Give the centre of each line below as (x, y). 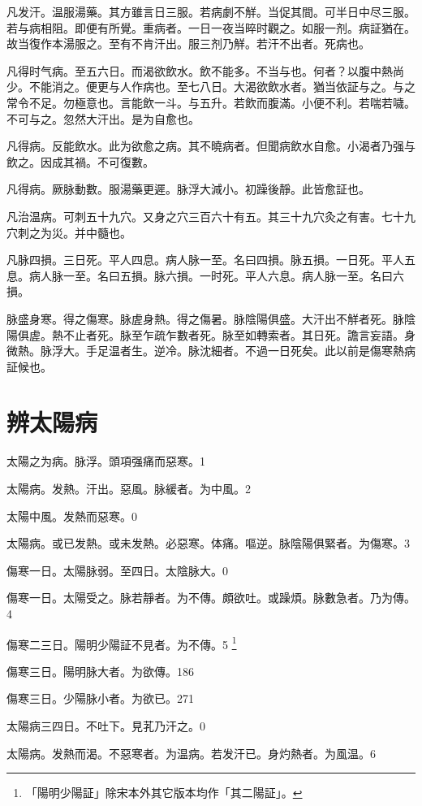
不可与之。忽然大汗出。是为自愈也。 (103, 118)
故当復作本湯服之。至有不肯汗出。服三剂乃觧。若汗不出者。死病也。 (188, 43)
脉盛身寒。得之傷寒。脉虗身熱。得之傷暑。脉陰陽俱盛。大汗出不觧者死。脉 (205, 318)
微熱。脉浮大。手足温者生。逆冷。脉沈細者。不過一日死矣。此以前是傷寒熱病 (211, 351)
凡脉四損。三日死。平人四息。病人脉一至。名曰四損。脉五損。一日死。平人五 (211, 260)
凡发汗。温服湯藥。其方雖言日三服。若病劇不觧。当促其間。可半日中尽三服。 (211, 11)
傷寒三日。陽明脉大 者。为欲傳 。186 (100, 671)
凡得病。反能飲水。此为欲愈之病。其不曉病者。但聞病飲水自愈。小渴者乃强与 (211, 146)
